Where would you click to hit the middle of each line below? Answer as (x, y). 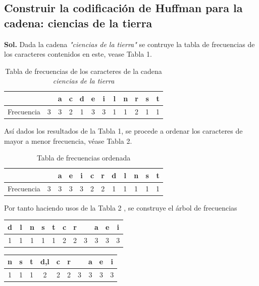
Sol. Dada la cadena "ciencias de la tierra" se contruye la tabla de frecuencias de (129, 44)
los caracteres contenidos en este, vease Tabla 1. (78, 54)
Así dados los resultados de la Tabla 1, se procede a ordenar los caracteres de (123, 130)
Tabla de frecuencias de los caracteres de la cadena (84, 71)
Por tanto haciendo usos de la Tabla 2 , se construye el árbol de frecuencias (121, 207)
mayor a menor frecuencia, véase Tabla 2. (68, 140)
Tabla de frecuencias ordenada (84, 158)
